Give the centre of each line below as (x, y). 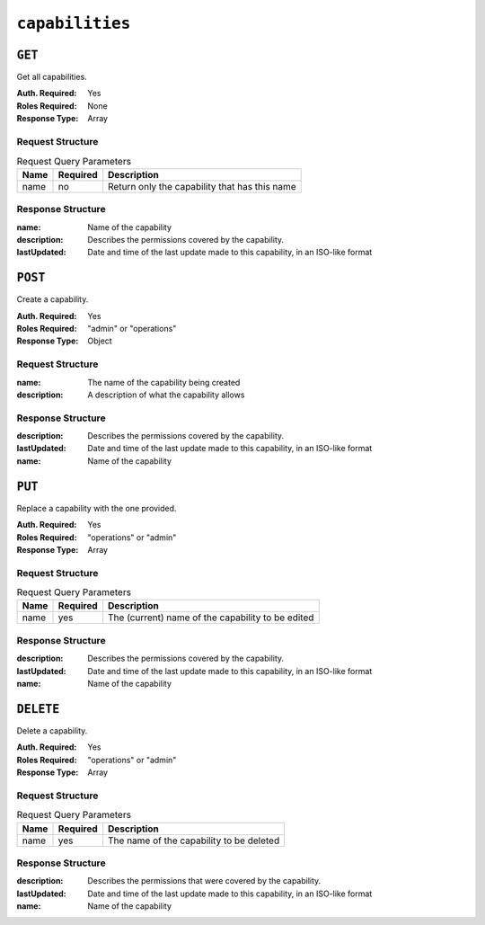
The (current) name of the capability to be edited (211, 618)
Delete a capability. (52, 730)
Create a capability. (53, 299)
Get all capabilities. (52, 77)
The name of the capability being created (164, 382)
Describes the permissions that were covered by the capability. (204, 881)
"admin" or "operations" (132, 328)
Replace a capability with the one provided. (97, 508)
